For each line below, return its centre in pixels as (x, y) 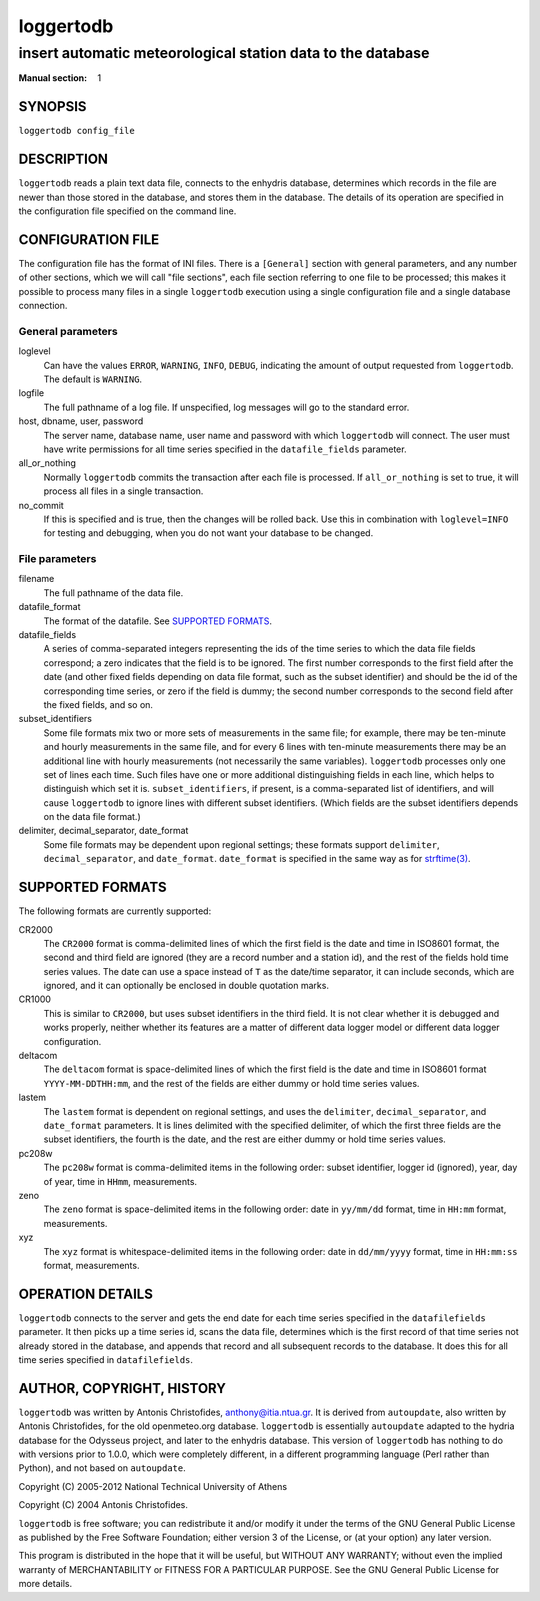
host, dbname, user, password (81, 421)
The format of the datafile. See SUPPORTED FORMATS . (158, 621)
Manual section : (53, 78)
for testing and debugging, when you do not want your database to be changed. (208, 533)
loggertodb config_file (76, 131)
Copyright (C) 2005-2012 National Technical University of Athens (153, 1486)
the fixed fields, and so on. (98, 704)
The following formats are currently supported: (115, 911)
